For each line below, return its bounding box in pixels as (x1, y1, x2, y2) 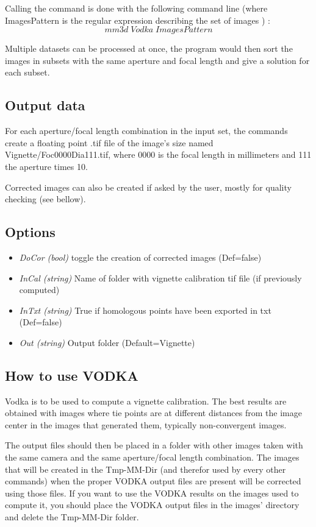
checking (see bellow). (5, 193, 86, 205)
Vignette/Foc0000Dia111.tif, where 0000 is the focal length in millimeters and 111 (5, 148, 312, 161)
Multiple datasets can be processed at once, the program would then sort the (5, 42, 293, 55)
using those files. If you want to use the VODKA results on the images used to (5, 486, 299, 499)
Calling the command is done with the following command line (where (5, 2, 268, 14)
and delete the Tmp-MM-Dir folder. (5, 511, 139, 523)
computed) (19, 283, 60, 296)
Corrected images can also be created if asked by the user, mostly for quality (5, 180, 292, 193)
